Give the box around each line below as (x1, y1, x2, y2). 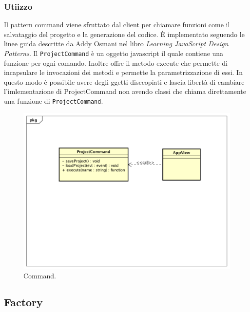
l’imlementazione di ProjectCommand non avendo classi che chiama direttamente (4, 86, 246, 96)
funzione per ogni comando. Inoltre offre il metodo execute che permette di (4, 57, 228, 68)
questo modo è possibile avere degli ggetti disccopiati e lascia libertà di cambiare (4, 76, 245, 87)
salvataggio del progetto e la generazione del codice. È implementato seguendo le (4, 29, 245, 39)
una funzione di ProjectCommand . (4, 96, 103, 106)
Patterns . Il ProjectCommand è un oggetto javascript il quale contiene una (4, 48, 224, 58)
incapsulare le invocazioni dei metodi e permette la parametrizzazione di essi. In (4, 67, 243, 77)
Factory (4, 294, 43, 310)
